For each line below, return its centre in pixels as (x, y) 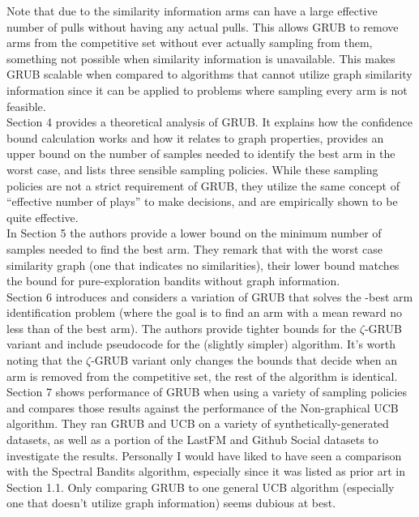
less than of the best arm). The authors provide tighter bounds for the (182, 328)
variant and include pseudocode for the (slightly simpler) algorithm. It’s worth (201, 344)
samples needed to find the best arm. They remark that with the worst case (195, 248)
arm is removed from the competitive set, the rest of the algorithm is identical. (202, 376)
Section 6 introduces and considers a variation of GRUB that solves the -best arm (210, 296)
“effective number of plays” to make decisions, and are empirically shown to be (202, 201)
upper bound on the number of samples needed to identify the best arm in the (201, 154)
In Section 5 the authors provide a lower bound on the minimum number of (194, 233)
